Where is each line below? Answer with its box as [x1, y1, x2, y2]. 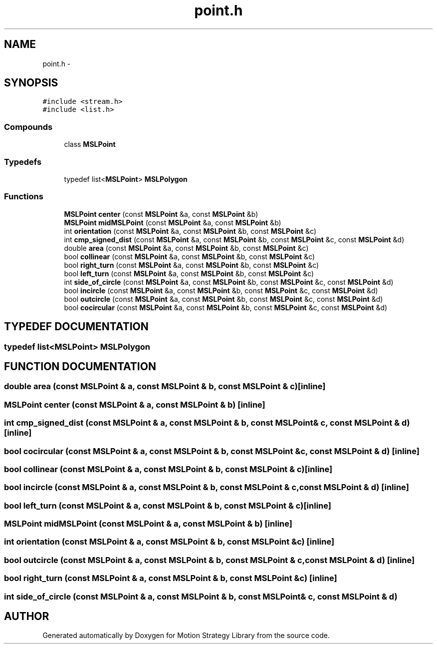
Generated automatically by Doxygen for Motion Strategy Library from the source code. [42, 631, 330, 640]
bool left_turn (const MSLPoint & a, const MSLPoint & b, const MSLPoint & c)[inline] [4, 500, 331, 511]
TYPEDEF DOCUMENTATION [4, 320, 149, 333]
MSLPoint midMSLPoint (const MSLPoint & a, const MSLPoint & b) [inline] [4, 519, 292, 529]
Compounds [4, 121, 53, 132]
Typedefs [4, 156, 42, 167]
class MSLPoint [64, 140, 116, 149]
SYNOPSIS [4, 76, 58, 89]
